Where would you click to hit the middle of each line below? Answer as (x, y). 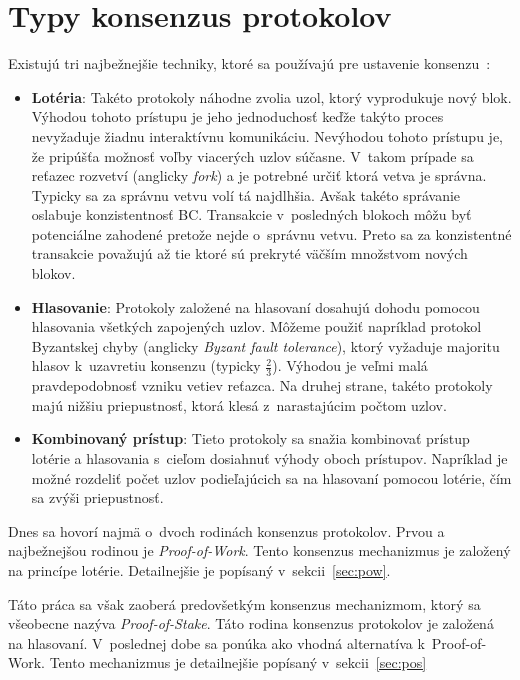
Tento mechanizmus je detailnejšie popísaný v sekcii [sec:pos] (238, 662)
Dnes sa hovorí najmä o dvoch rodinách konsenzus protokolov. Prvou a (226, 530)
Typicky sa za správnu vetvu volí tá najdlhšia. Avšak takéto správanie (246, 194)
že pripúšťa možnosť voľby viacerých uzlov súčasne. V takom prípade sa (252, 155)
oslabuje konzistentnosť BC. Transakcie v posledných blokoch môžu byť (251, 214)
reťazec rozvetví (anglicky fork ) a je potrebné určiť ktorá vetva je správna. (259, 175)
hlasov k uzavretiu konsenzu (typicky (146, 365)
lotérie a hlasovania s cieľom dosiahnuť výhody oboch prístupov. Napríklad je (269, 458)
